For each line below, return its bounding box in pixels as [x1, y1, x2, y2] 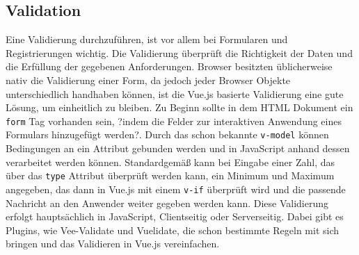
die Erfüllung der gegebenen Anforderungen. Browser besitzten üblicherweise [6, 59, 333, 74]
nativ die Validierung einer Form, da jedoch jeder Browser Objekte [6, 72, 291, 87]
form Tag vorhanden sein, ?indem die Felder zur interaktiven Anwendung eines [6, 113, 342, 128]
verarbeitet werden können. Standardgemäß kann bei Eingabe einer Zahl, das [6, 154, 335, 169]
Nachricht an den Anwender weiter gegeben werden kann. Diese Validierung [6, 195, 329, 210]
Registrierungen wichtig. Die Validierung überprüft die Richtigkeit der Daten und [6, 45, 353, 60]
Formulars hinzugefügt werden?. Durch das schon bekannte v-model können [6, 127, 329, 142]
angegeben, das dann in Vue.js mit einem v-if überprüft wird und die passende [6, 181, 346, 196]
